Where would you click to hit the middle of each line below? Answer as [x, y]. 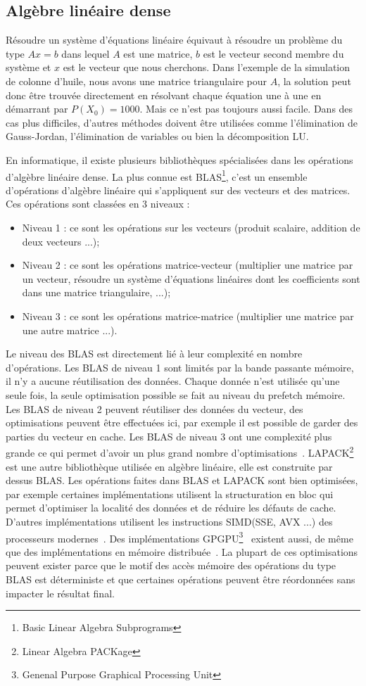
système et [29, 67]
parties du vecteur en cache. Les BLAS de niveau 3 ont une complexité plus [169, 436]
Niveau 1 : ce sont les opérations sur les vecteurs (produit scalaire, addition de [191, 227]
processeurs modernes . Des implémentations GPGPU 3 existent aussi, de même [179, 537]
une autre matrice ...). [70, 330]
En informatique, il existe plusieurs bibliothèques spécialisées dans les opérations [179, 159]
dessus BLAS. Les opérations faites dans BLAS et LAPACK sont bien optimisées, [182, 480]
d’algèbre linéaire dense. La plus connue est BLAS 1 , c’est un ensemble [157, 175]
